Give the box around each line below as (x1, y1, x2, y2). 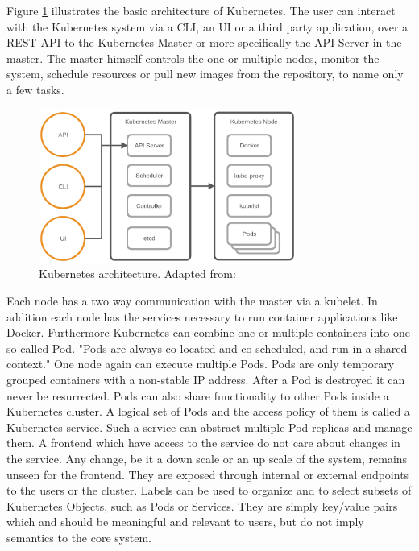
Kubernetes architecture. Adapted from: (39, 265, 236, 282)
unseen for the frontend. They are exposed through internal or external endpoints (6, 466, 409, 483)
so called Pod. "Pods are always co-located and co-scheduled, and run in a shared (6, 339, 408, 356)
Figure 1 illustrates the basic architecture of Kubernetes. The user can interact (6, 2, 396, 19)
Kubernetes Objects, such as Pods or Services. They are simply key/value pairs (6, 497, 398, 514)
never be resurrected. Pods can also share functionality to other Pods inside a (6, 387, 389, 404)
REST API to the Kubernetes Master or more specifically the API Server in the (6, 34, 402, 51)
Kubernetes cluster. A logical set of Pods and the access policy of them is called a (6, 403, 410, 420)
